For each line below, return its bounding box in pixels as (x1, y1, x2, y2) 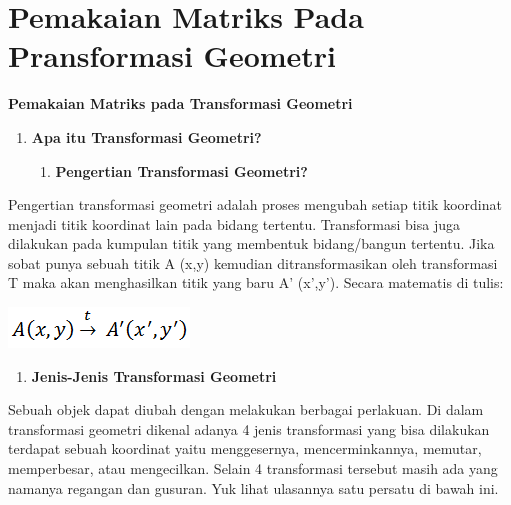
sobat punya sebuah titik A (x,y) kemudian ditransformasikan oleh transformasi (8, 252, 498, 273)
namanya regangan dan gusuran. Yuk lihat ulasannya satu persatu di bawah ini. (8, 477, 499, 498)
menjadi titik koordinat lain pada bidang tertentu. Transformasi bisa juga (8, 213, 460, 234)
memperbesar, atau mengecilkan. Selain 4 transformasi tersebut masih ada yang (8, 458, 498, 479)
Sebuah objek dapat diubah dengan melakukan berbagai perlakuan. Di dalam (8, 399, 484, 420)
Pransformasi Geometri (8, 35, 337, 76)
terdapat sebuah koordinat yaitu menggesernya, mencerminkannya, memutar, (8, 438, 482, 459)
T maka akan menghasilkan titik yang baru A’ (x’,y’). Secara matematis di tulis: (8, 272, 504, 293)
